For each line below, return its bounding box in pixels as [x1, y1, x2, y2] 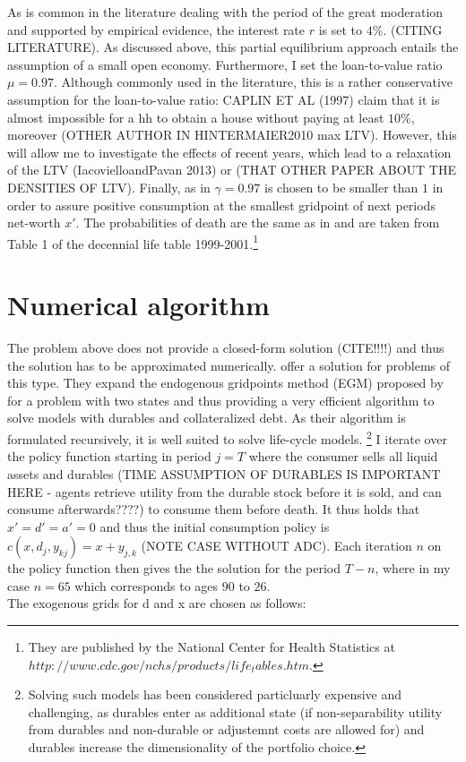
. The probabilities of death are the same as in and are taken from [75, 213, 440, 232]
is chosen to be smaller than [264, 177, 419, 196]
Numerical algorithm [7, 287, 270, 323]
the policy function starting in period [7, 447, 211, 466]
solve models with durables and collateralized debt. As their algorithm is [7, 408, 406, 427]
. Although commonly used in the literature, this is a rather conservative [54, 73, 453, 91]
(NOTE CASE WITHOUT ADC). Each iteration [141, 536, 412, 555]
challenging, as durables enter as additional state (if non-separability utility [28, 702, 443, 721]
